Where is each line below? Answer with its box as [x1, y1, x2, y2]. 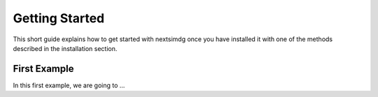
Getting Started [13, 10, 105, 26]
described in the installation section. [13, 44, 118, 52]
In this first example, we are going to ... [13, 81, 125, 89]
